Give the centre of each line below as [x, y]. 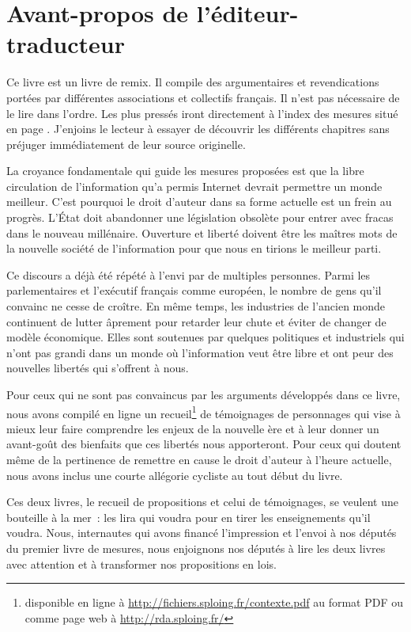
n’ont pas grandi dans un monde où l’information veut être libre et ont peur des [200, 352]
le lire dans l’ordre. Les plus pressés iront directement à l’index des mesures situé [202, 113]
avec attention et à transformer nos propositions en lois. [141, 563]
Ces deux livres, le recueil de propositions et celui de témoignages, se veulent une [202, 502]
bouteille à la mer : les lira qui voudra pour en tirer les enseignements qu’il [189, 517]
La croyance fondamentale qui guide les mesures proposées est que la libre [185, 171]
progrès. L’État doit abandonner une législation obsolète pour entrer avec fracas [200, 217]
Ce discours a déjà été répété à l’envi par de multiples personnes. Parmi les [189, 274]
